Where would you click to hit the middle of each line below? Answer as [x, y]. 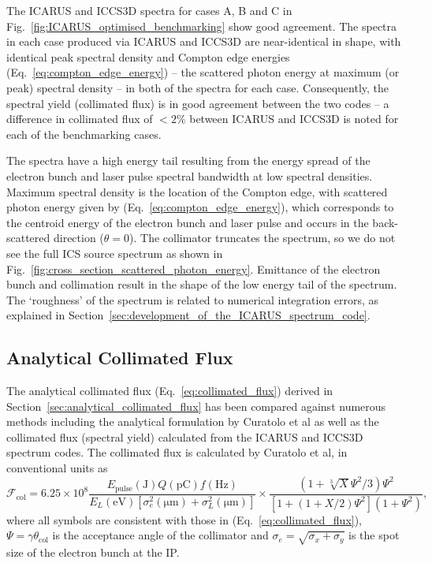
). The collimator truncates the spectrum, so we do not [263, 238]
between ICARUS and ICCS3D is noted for [294, 119]
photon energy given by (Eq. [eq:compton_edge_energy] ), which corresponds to [200, 207]
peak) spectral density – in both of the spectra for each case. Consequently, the [198, 87]
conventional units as [57, 468]
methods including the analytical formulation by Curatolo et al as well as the [193, 421]
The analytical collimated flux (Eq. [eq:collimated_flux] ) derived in [170, 391]
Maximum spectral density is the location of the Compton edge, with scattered [197, 191]
